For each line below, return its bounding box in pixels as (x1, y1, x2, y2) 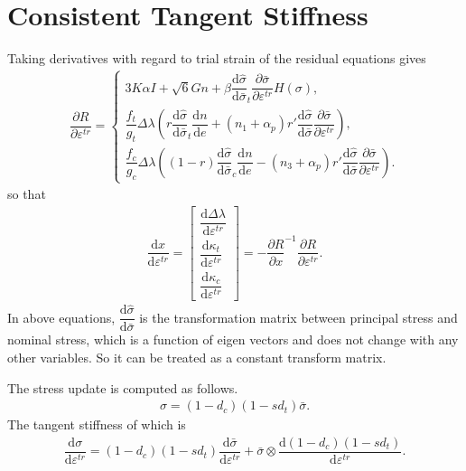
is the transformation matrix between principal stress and (139, 307, 458, 326)
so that (7, 184, 46, 203)
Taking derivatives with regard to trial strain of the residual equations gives (7, 49, 426, 68)
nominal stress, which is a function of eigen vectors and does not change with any (7, 330, 459, 349)
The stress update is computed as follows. (7, 378, 238, 397)
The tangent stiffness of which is (7, 415, 186, 434)
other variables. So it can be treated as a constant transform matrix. (7, 348, 387, 366)
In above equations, (7, 307, 116, 326)
